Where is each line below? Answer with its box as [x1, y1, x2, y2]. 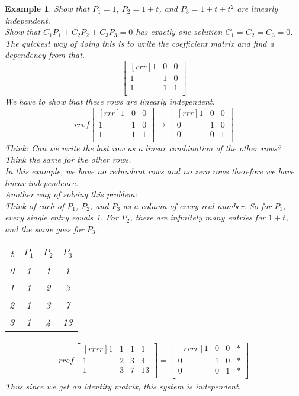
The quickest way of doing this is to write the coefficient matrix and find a [5, 37, 274, 49]
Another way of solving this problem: [5, 188, 137, 200]
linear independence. [5, 176, 78, 189]
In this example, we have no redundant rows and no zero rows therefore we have [5, 165, 294, 177]
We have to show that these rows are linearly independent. [5, 95, 215, 108]
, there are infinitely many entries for [130, 211, 266, 223]
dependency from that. [5, 48, 85, 61]
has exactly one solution [136, 25, 223, 38]
